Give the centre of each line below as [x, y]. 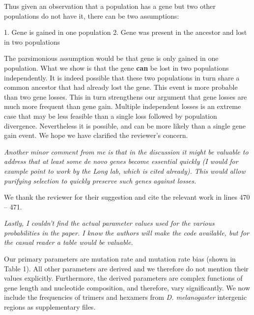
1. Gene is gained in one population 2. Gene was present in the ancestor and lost [126, 32]
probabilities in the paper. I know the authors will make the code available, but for [127, 232]
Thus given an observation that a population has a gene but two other [110, 6]
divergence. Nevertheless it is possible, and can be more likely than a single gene [125, 125]
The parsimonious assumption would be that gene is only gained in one [111, 58]
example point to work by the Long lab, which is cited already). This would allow [125, 171]
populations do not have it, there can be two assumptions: [92, 15]
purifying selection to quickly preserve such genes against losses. [100, 180]
